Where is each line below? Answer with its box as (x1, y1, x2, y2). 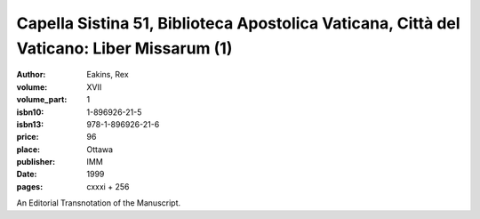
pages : (16, 181, 44, 191)
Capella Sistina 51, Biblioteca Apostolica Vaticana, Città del (16, 13, 461, 33)
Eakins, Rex (86, 69, 129, 80)
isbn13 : (16, 118, 44, 129)
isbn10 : (16, 107, 44, 118)
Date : (16, 169, 37, 180)
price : (16, 132, 39, 142)
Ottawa (86, 143, 114, 155)
